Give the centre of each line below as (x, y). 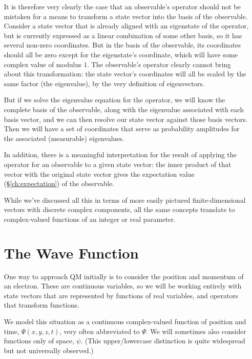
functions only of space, (39, 341)
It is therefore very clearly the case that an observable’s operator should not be (122, 6)
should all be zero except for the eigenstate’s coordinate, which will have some (121, 54)
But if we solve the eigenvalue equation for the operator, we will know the (115, 100)
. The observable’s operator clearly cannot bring (159, 64)
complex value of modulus (43, 64)
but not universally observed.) (49, 350)
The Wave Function (71, 252)
